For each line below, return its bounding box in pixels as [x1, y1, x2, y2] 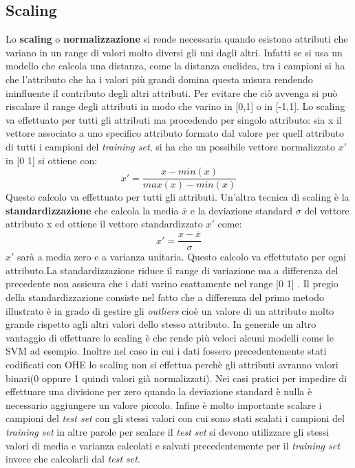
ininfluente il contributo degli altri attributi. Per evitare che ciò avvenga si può [6, 85, 338, 100]
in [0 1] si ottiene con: [6, 153, 98, 167]
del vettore [304, 203, 349, 217]
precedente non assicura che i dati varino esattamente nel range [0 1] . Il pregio [6, 276, 338, 291]
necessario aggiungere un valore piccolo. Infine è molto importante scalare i [6, 397, 322, 412]
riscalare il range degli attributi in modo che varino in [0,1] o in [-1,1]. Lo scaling [6, 99, 345, 113]
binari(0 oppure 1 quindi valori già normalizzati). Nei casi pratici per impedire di [6, 370, 347, 385]
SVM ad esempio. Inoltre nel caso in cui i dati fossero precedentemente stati [6, 344, 327, 358]
